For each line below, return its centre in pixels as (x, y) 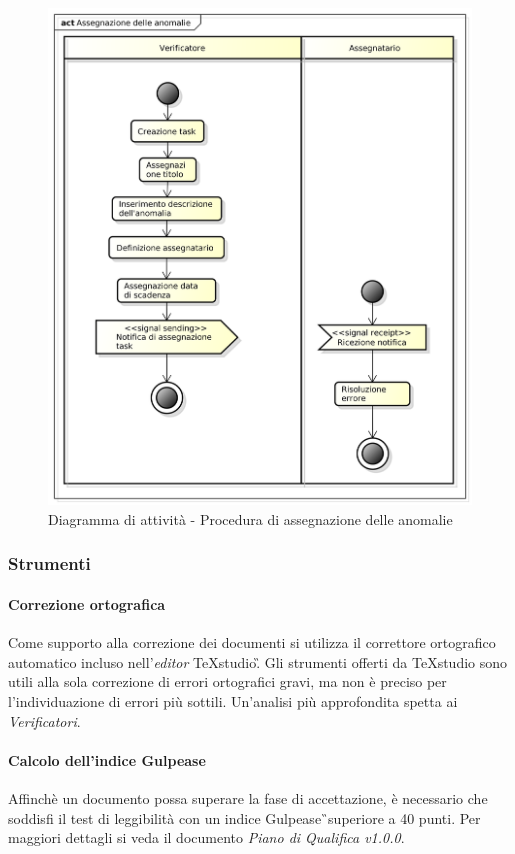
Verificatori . (44, 720)
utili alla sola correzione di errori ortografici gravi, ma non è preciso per (227, 681)
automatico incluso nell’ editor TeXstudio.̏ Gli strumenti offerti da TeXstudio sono (258, 661)
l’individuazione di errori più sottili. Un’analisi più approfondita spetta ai (233, 700)
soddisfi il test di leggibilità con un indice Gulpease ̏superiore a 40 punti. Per (244, 817)
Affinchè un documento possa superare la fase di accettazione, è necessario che (248, 797)
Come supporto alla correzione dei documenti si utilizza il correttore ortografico (252, 642)
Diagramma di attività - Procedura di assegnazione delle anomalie (250, 518)
